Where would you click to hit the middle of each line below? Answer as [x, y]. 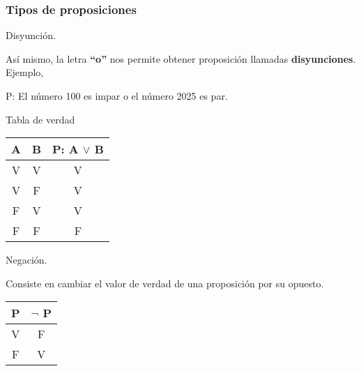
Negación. [26, 260]
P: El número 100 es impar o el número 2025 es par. [117, 96]
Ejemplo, [25, 72]
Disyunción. [31, 35]
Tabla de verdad [40, 119]
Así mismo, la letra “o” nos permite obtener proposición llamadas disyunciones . [181, 58]
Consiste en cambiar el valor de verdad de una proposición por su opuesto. [165, 283]
